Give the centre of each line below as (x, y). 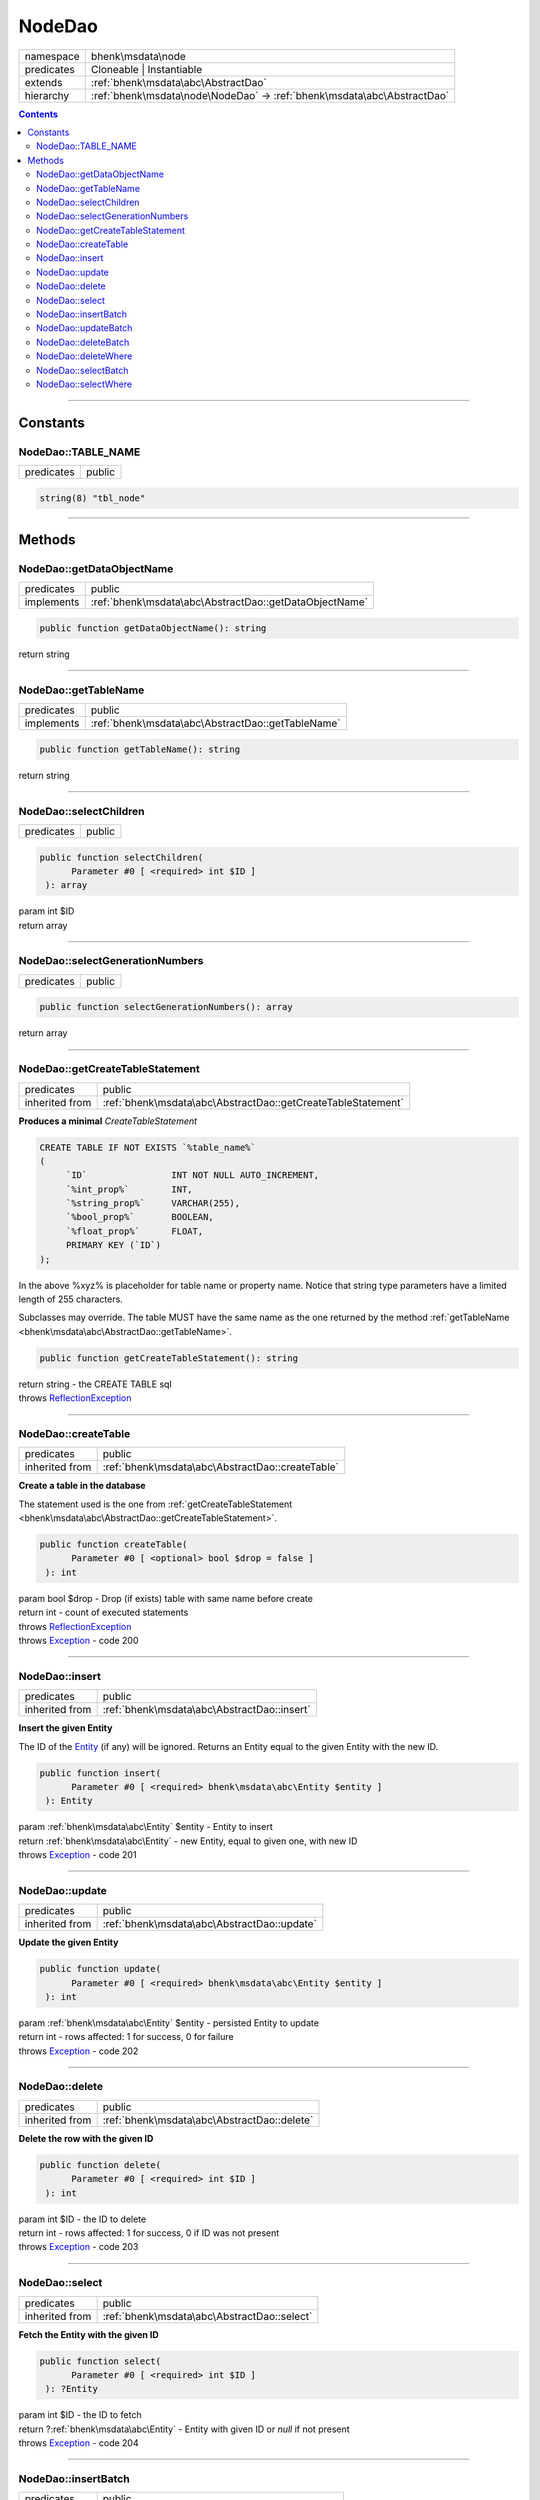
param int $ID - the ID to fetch (80, 2415)
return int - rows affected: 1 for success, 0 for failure (126, 2037)
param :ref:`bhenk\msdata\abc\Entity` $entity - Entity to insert (146, 1827)
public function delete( (100, 2164)
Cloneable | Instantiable (146, 69)
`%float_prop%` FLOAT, (134, 1231)
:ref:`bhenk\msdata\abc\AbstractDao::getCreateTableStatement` (253, 1102)
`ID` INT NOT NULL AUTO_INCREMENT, (192, 1175)
